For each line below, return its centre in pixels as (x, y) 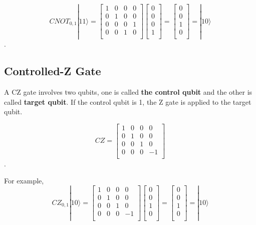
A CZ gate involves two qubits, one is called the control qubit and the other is (128, 92)
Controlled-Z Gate (53, 71)
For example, (24, 180)
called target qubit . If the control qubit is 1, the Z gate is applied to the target (128, 101)
